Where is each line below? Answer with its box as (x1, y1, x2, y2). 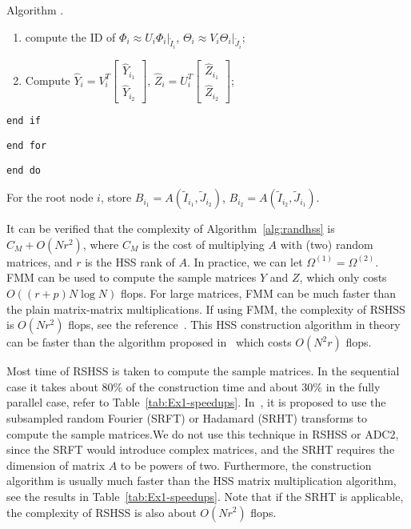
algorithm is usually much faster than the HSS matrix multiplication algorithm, (6, 472, 397, 489)
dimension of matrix (6, 456, 106, 473)
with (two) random (280, 235, 373, 252)
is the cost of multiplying (142, 235, 265, 252)
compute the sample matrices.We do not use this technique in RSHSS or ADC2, (6, 425, 399, 442)
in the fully (325, 378, 381, 395)
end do (6, 164, 41, 176)
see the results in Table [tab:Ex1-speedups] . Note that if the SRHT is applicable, (6, 487, 404, 504)
